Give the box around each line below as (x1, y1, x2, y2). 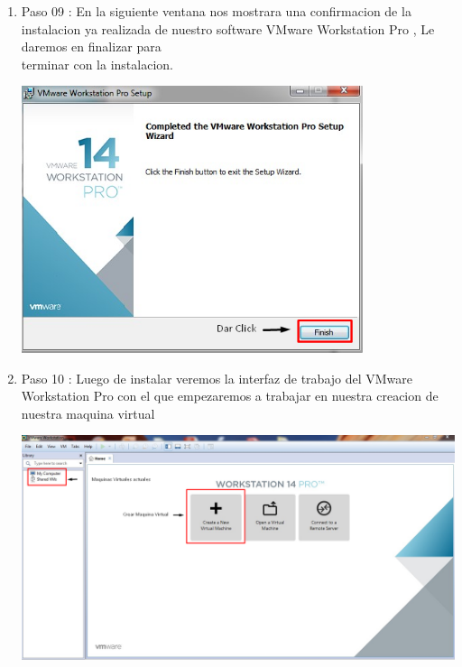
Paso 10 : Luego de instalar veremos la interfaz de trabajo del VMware (21, 368, 413, 387)
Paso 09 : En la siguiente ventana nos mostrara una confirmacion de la (21, 2, 411, 20)
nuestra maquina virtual (21, 403, 155, 422)
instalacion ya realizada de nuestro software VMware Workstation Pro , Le (21, 19, 435, 38)
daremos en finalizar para (21, 37, 162, 56)
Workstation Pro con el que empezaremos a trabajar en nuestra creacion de (21, 386, 439, 405)
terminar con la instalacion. (21, 54, 173, 73)
